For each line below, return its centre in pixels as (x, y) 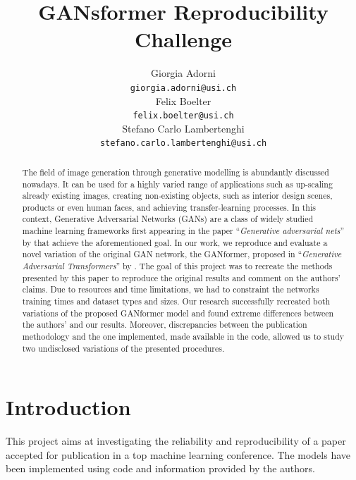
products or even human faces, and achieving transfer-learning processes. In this (169, 207)
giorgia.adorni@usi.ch (183, 88)
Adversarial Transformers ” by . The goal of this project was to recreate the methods (177, 266)
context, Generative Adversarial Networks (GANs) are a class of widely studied (168, 219)
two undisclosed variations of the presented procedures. (123, 348)
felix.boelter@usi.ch (183, 116)
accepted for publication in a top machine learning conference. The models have (178, 454)
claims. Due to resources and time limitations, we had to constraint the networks (171, 289)
